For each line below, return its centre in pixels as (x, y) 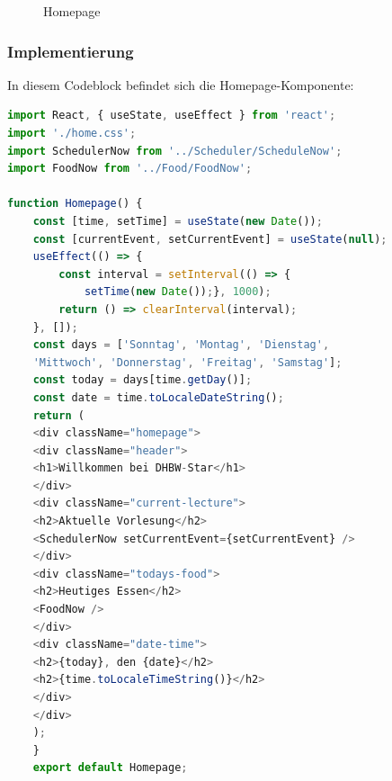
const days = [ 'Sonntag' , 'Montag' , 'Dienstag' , (181, 345)
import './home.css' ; (72, 133)
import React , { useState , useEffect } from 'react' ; (172, 116)
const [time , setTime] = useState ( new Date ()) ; (178, 221)
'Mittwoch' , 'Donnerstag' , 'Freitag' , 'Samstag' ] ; (187, 362)
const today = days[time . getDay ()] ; (143, 380)
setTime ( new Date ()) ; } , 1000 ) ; (178, 292)
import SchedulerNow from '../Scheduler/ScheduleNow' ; (175, 151)
